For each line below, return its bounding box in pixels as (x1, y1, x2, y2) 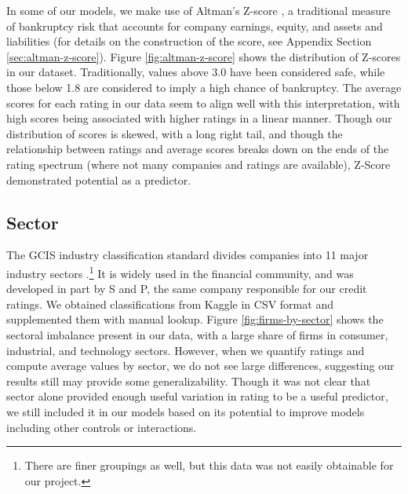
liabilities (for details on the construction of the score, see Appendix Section (6, 33, 372, 49)
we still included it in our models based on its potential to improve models (6, 403, 365, 419)
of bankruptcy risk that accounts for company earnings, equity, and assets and (6, 17, 383, 34)
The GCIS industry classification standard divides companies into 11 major (6, 247, 369, 263)
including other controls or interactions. (6, 419, 197, 435)
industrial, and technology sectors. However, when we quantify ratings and (6, 342, 365, 358)
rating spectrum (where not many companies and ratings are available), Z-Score (6, 156, 391, 172)
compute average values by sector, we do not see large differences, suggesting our (6, 357, 395, 374)
